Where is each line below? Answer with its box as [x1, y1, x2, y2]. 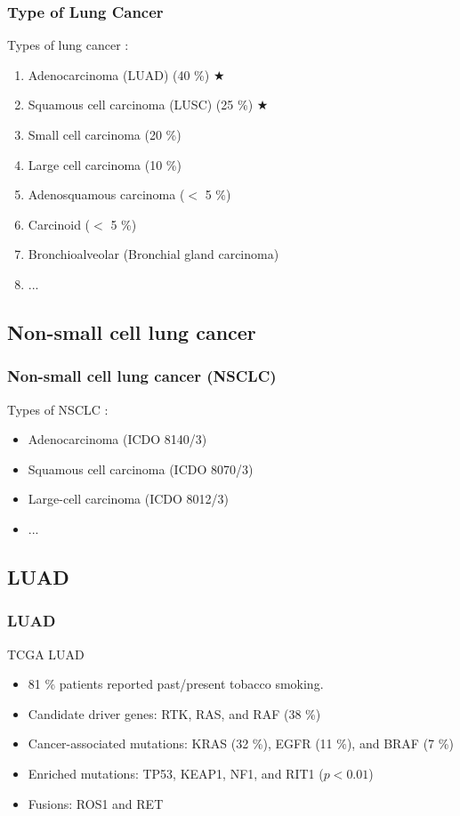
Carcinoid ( [28, 214, 91, 233]
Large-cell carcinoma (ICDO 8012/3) [28, 489, 230, 508]
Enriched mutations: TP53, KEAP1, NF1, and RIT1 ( [28, 763, 324, 782]
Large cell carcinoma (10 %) [28, 155, 182, 174]
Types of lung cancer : [7, 36, 129, 54]
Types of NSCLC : [7, 400, 109, 418]
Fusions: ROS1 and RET [28, 794, 164, 812]
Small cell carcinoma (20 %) [28, 125, 182, 143]
